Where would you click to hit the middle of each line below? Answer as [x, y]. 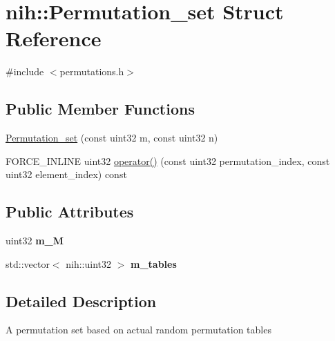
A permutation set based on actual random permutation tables [138, 330]
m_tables [153, 263]
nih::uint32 [88, 263]
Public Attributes [70, 212]
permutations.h [92, 71]
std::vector [28, 263]
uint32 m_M [35, 241]
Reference [54, 38]
